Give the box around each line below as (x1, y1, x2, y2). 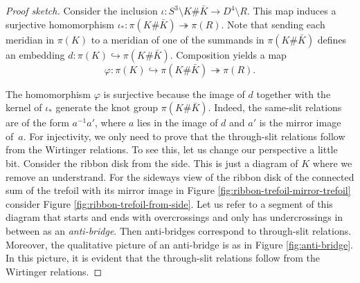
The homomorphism (6, 86, 91, 101)
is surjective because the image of (103, 86, 245, 101)
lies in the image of (137, 115, 218, 130)
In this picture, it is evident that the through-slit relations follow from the (6, 251, 320, 265)
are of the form (6, 115, 69, 130)
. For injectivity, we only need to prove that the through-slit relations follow (23, 128, 345, 143)
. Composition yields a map (170, 47, 287, 61)
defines (317, 32, 347, 46)
